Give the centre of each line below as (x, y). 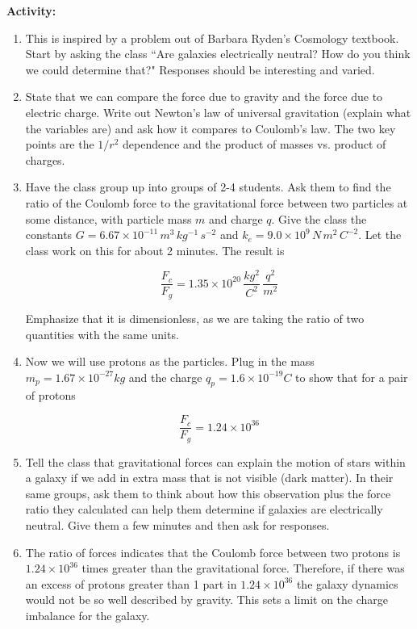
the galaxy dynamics (347, 583)
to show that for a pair (352, 377)
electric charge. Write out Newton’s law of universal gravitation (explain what (218, 112)
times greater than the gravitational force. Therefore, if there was (243, 568)
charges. (45, 159)
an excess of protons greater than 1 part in (131, 583)
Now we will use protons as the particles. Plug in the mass (170, 361)
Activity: (31, 10)
